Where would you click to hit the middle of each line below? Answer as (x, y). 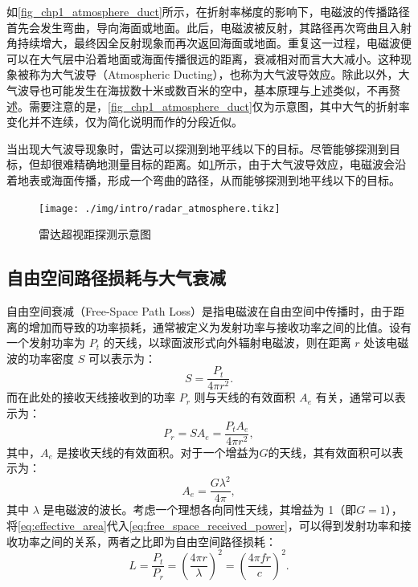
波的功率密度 (40, 358)
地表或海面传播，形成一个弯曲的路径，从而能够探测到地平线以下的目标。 (209, 179)
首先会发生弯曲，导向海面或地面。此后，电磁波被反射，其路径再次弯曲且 (198, 27)
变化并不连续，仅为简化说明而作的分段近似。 (125, 122)
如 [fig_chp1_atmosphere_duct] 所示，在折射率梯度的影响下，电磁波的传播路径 (208, 11)
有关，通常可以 (355, 397)
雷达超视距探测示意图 (95, 234)
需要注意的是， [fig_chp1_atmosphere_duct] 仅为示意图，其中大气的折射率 (219, 106)
